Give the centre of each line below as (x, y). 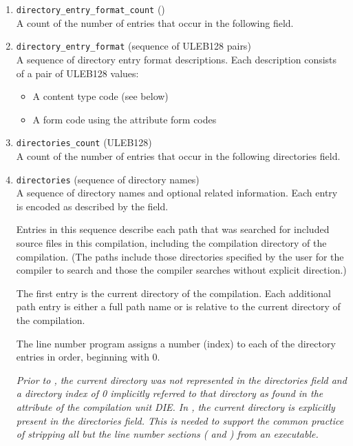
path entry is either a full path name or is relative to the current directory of (178, 306)
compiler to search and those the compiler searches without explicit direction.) (181, 270)
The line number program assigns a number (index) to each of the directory (176, 343)
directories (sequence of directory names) (108, 179)
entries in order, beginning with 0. (88, 357)
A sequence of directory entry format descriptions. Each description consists (176, 59)
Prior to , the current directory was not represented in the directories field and (181, 379)
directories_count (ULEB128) (84, 142)
